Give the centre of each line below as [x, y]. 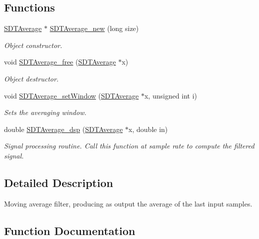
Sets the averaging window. [45, 112]
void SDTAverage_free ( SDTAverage [60, 62]
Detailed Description [59, 182]
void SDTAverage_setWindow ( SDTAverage [71, 95]
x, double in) [148, 129]
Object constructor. [33, 45]
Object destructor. [31, 78]
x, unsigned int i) [171, 95]
